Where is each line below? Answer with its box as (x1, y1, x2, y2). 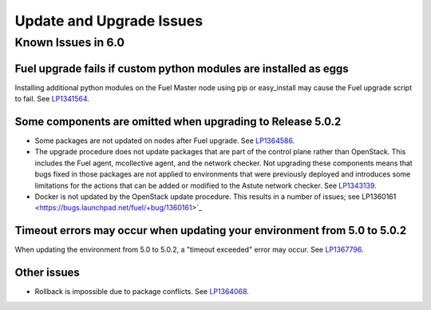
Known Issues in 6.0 (14, 35, 125, 50)
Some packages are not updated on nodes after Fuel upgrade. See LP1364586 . (34, 136, 295, 145)
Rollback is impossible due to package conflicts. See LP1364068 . (34, 287, 249, 296)
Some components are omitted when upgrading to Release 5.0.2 (14, 114, 342, 128)
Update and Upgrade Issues (14, 12, 204, 30)
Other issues (14, 266, 80, 280)
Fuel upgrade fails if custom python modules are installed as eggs (14, 62, 349, 75)
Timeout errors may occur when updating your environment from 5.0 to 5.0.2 (14, 224, 407, 237)
